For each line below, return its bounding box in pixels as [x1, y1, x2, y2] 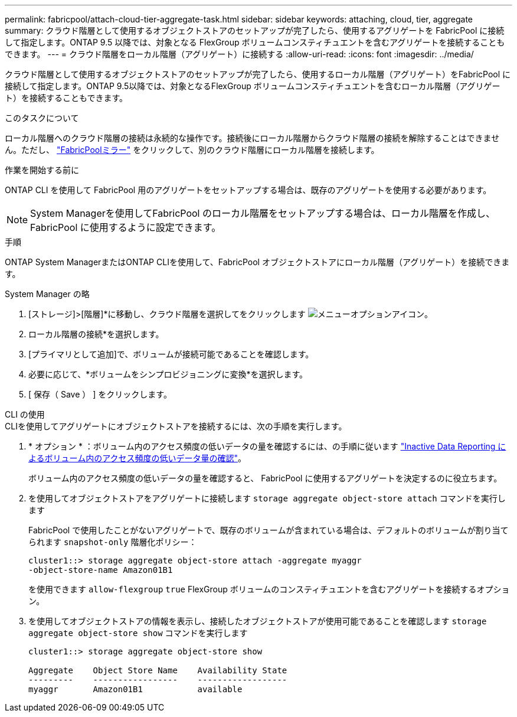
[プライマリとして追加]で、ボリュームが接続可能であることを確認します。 [28, 349, 314, 359]
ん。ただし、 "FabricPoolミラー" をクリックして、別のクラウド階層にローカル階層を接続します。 [5, 145, 379, 155]
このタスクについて [5, 113, 79, 123]
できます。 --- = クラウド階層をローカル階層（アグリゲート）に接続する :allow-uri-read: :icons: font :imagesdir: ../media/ [5, 49, 474, 59]
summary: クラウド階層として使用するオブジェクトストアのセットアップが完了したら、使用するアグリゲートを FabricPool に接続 [5, 25, 505, 35]
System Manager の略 [5, 289, 90, 299]
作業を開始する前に [5, 165, 79, 175]
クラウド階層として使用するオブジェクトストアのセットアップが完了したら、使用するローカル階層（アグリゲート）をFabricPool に [5, 69, 511, 79]
